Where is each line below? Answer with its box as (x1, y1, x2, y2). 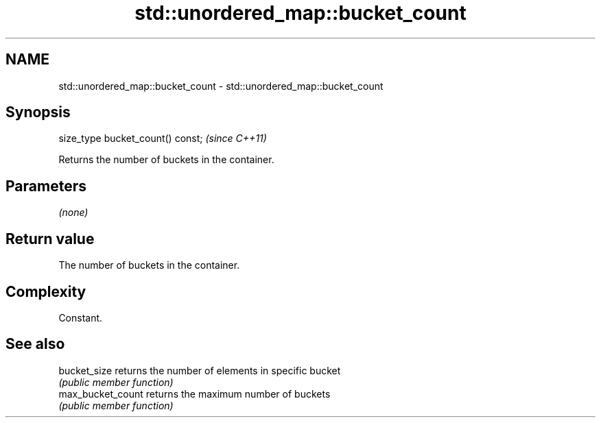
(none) (58, 206, 89, 219)
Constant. (58, 311, 103, 324)
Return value (5, 230, 95, 247)
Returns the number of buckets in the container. (58, 154, 274, 166)
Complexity (5, 282, 86, 300)
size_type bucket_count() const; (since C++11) (58, 132, 267, 145)
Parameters (5, 177, 86, 195)
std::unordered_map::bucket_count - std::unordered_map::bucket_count (58, 80, 384, 92)
